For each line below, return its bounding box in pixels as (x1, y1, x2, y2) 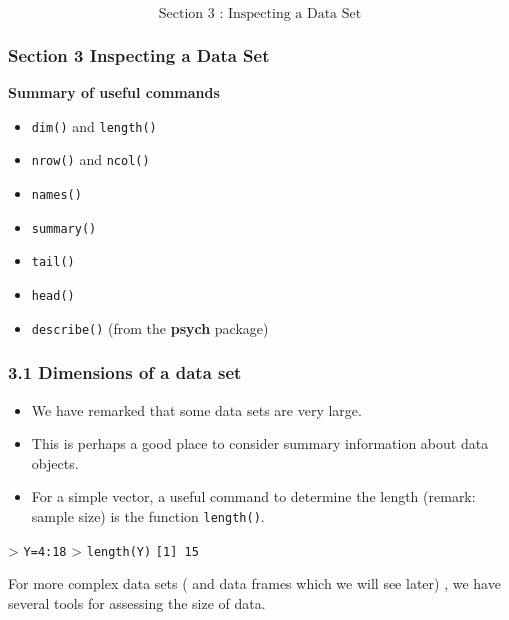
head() (31, 289, 75, 304)
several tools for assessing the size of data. (8, 592, 266, 613)
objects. (31, 452, 79, 473)
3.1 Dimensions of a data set (8, 360, 242, 385)
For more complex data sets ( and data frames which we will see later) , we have (8, 573, 501, 594)
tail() (31, 255, 75, 270)
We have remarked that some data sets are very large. (31, 399, 362, 420)
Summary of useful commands (8, 82, 220, 103)
